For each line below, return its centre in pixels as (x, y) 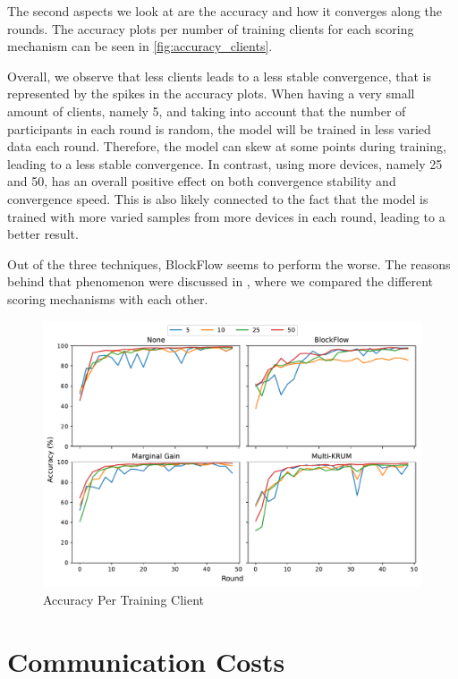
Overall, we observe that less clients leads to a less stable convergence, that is (219, 76)
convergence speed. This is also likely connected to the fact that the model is (218, 198)
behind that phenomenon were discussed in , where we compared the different (220, 281)
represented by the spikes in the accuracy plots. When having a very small (211, 93)
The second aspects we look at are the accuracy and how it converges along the (225, 11)
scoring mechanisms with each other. (108, 298)
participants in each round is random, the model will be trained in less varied (219, 128)
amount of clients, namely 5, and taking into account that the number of (207, 110)
